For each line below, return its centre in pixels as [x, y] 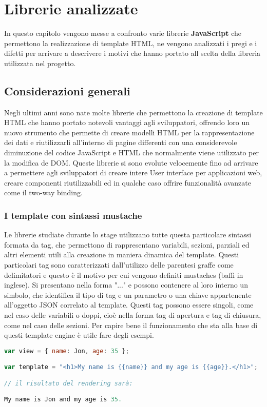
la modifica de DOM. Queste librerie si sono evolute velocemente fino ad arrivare [131, 162]
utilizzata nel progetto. [40, 63]
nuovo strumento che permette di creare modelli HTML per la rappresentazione [129, 132]
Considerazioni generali [67, 90]
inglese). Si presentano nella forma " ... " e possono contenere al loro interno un [126, 285]
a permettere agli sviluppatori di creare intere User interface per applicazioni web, [133, 172]
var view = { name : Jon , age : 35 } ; [67, 351]
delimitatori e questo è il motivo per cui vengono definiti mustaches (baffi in [124, 274]
